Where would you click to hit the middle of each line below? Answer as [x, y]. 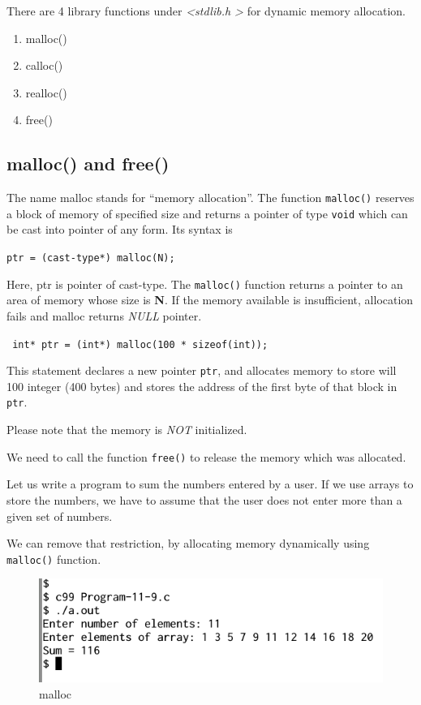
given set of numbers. [60, 516]
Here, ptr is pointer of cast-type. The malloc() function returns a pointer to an [205, 284]
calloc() [44, 65]
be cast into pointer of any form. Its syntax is [120, 229]
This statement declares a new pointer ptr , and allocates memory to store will [202, 370]
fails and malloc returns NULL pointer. [104, 315]
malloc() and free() [88, 163]
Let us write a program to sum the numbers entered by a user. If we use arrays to [210, 484]
